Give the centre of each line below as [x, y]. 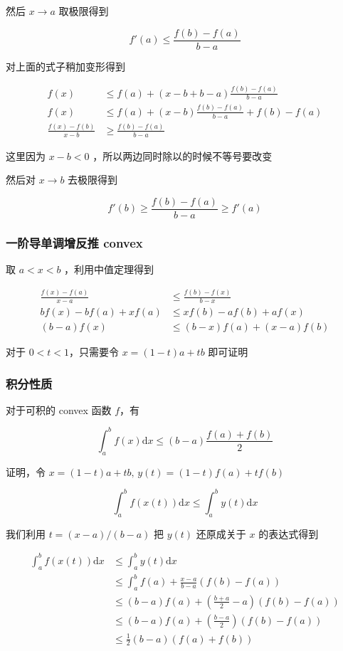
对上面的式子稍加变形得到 [65, 66]
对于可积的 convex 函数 [59, 409]
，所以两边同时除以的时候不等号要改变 [183, 155]
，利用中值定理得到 [109, 269]
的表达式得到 [289, 533]
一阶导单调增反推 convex [74, 242]
